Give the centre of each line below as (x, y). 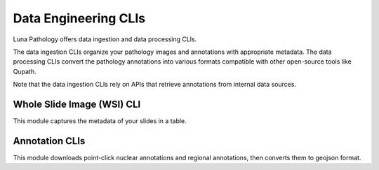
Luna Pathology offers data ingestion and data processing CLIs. (105, 39)
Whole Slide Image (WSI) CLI (77, 104)
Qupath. (25, 71)
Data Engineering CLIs (79, 18)
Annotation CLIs (49, 141)
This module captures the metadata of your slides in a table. (100, 121)
